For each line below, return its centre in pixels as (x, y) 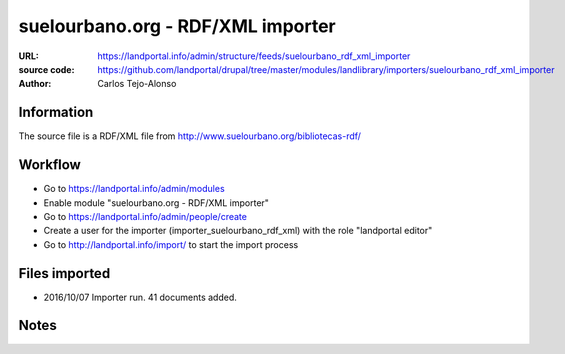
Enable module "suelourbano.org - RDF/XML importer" (156, 202)
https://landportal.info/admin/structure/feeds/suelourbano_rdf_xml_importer (254, 56)
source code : (46, 69)
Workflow (50, 165)
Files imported (64, 273)
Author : (35, 84)
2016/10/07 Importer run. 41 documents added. (140, 297)
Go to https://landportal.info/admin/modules (134, 189)
